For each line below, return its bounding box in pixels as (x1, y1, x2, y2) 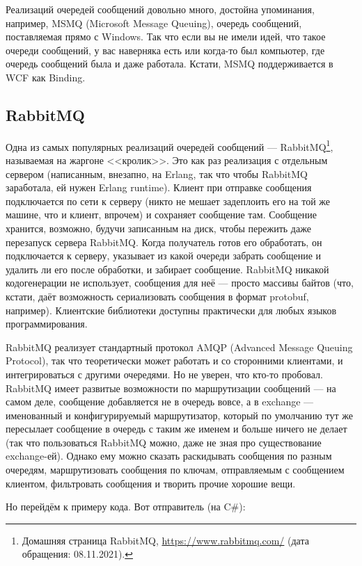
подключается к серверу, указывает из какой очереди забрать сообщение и (6, 248, 322, 263)
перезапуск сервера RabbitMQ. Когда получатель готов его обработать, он (6, 234, 322, 249)
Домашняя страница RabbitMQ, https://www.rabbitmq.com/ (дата (22, 533, 309, 547)
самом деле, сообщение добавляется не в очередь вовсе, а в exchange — (6, 394, 314, 409)
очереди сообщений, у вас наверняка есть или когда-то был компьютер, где (6, 42, 325, 57)
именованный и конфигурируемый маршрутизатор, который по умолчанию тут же (6, 407, 353, 422)
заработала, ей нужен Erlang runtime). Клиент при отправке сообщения (6, 180, 312, 195)
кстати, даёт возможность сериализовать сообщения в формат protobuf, (6, 289, 309, 303)
